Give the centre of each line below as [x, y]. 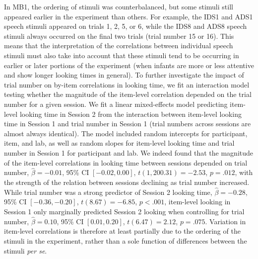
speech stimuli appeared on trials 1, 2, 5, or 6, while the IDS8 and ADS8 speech [126, 26]
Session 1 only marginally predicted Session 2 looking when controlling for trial [124, 211]
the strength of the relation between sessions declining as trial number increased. [127, 182]
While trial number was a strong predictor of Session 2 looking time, [108, 192]
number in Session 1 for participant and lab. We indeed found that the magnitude [129, 152]
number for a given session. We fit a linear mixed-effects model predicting [116, 104]
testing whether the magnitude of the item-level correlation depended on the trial [128, 94]
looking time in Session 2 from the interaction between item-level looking [130, 114]
